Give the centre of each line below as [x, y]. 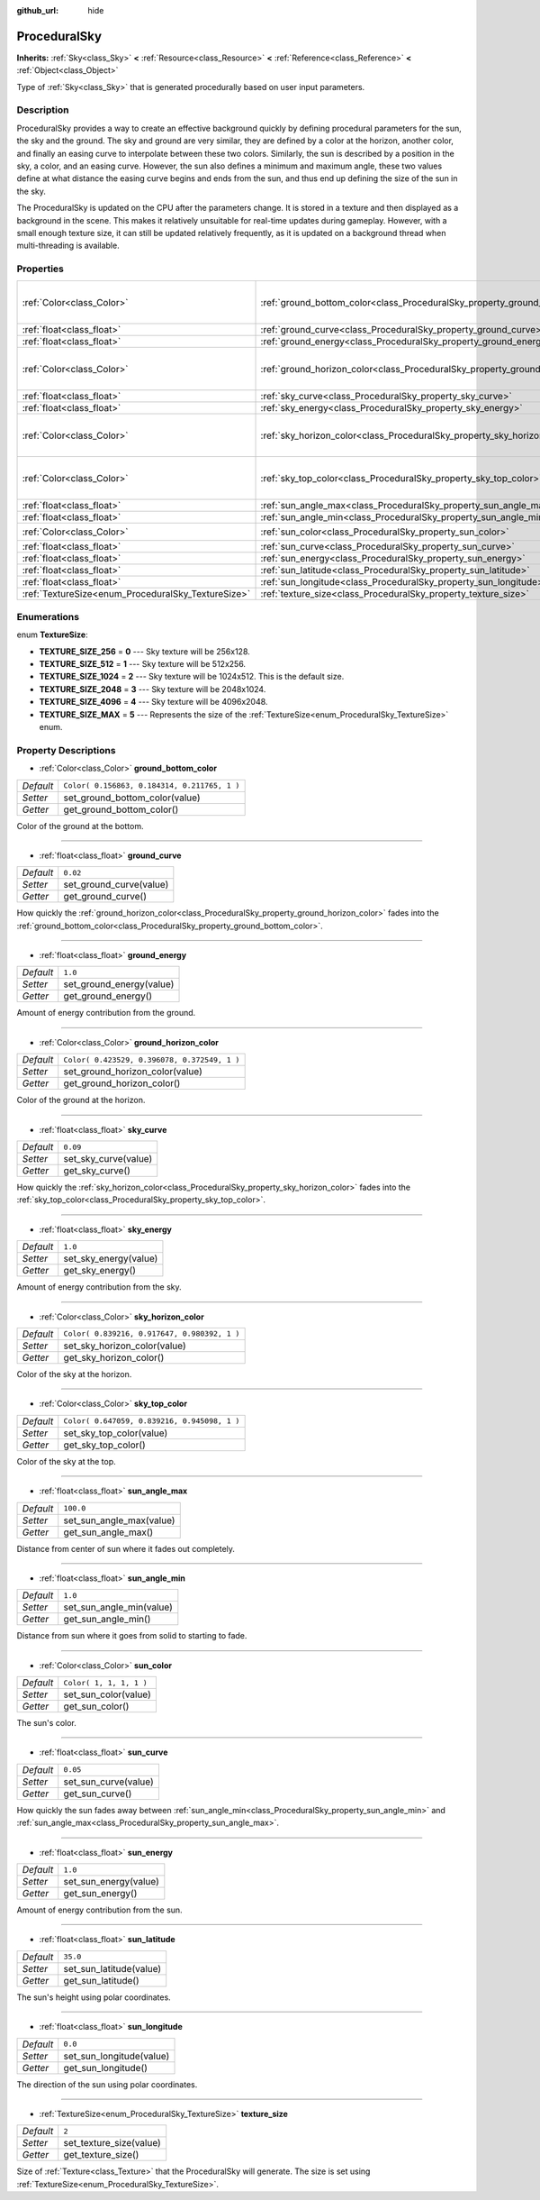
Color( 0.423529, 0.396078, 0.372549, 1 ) [152, 1059]
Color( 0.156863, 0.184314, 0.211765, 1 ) [152, 785]
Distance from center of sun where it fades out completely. [126, 1548]
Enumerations [48, 616]
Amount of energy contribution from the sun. [100, 1910]
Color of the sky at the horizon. [74, 1374]
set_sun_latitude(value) [112, 1968]
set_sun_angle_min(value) [118, 1607]
